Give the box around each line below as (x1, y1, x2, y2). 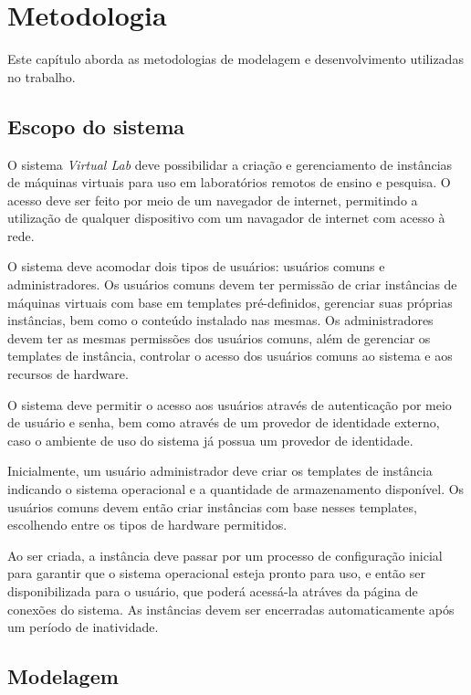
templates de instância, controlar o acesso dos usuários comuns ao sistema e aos (7, 346, 453, 365)
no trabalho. (7, 67, 76, 86)
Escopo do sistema (7, 111, 185, 140)
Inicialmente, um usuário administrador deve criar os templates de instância (7, 461, 433, 480)
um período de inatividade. (7, 617, 159, 637)
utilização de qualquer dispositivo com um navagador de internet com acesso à (7, 208, 445, 227)
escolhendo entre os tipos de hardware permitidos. (7, 515, 288, 534)
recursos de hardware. (7, 364, 129, 384)
